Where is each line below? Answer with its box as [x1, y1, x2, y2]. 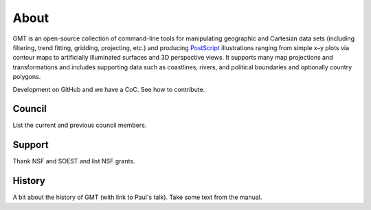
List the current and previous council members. [12, 121, 147, 130]
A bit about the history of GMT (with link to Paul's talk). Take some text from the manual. [12, 193, 262, 202]
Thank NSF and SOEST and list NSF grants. [12, 157, 135, 165]
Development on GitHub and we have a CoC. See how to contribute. [12, 85, 205, 93]
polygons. [12, 73, 41, 81]
